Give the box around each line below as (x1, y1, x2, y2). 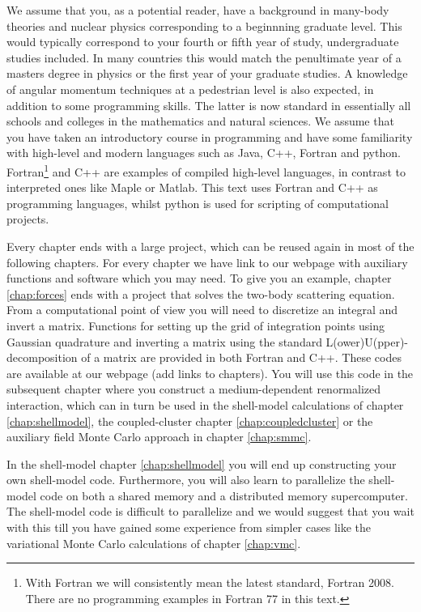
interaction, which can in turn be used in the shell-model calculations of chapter (6, 396, 404, 413)
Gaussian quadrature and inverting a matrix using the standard (6, 333, 322, 350)
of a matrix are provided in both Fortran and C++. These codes (81, 349, 402, 366)
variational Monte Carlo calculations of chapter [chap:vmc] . (6, 534, 301, 551)
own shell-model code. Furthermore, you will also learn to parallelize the (6, 471, 365, 488)
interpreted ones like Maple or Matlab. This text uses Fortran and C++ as (6, 179, 378, 196)
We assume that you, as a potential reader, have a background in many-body (6, 2, 389, 18)
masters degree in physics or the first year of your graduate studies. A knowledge (6, 65, 408, 82)
